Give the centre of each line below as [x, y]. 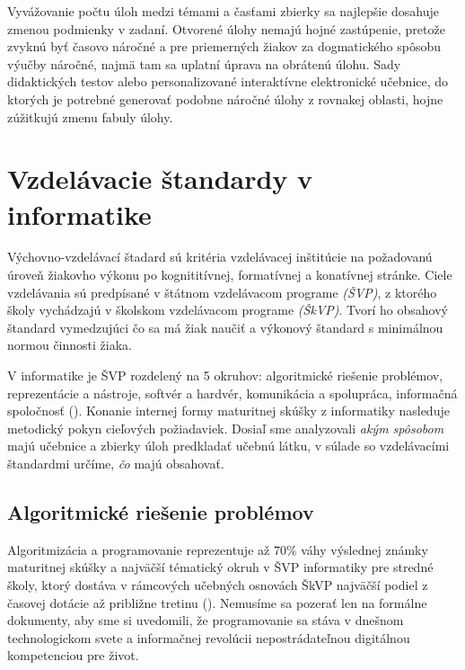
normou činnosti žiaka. [70, 345]
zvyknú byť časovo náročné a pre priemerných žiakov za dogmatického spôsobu [224, 46]
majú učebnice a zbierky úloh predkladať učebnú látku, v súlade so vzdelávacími [228, 446]
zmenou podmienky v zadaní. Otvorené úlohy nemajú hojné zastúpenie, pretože [226, 28]
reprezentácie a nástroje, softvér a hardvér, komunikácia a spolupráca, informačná [232, 393]
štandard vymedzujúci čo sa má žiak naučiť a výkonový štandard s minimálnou [225, 327]
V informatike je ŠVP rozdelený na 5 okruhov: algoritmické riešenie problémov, [225, 375]
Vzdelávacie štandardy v [160, 179]
